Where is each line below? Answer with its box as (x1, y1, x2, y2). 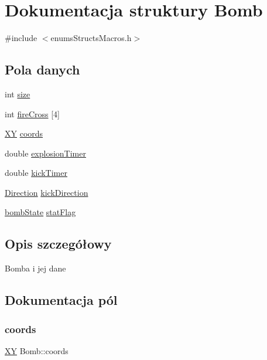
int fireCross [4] (5, 107, 60, 120)
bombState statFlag (5, 206, 76, 218)
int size (5, 87, 30, 100)
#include (5, 32, 37, 44)
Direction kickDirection (5, 186, 88, 198)
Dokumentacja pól (5, 291, 118, 309)
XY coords (5, 127, 43, 140)
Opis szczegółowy (5, 235, 112, 253)
